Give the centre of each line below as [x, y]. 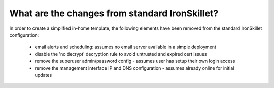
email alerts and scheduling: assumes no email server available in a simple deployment [126, 47]
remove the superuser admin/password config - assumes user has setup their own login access [135, 61]
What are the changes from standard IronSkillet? [114, 13]
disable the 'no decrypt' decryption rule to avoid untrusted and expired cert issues [121, 54]
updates [43, 75]
